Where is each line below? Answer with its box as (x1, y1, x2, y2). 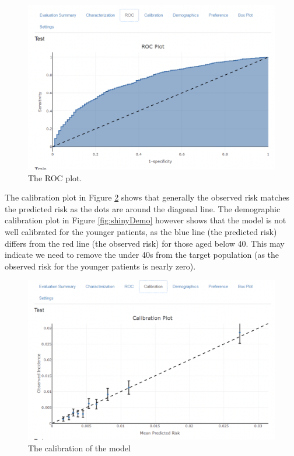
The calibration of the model (28, 441, 131, 454)
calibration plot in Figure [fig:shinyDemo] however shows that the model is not (5, 214, 286, 226)
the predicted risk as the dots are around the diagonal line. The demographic (5, 202, 281, 215)
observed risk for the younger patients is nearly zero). (5, 260, 196, 272)
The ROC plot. (28, 171, 82, 184)
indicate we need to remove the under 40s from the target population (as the (5, 248, 279, 261)
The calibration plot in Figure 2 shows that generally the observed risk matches (5, 191, 290, 203)
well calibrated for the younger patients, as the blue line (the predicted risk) (5, 225, 277, 237)
